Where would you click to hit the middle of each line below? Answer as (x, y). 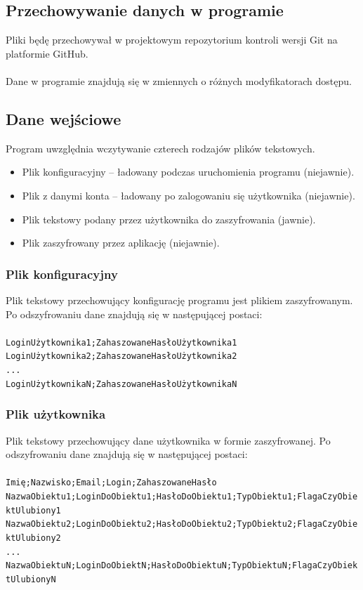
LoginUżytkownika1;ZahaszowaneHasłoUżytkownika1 (121, 342)
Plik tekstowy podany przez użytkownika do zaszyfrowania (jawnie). (169, 219)
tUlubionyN (31, 579)
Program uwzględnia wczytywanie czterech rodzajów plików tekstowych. (160, 148)
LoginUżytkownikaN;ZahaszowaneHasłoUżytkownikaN (121, 384)
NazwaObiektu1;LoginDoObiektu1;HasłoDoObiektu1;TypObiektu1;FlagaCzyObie (182, 497)
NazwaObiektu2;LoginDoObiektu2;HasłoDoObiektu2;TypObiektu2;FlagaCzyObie (182, 524)
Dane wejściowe (64, 118)
